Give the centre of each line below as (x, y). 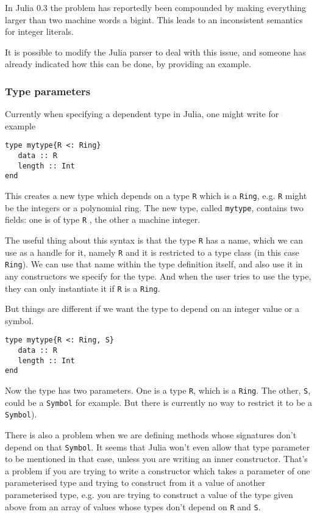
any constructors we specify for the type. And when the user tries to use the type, (158, 276)
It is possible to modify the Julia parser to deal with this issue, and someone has (155, 52)
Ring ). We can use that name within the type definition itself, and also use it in (154, 264)
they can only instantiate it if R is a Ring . (83, 288)
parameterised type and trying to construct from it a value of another (135, 483)
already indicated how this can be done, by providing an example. (128, 64)
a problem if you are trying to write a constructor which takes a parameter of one (158, 470)
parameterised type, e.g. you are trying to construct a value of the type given (149, 494)
